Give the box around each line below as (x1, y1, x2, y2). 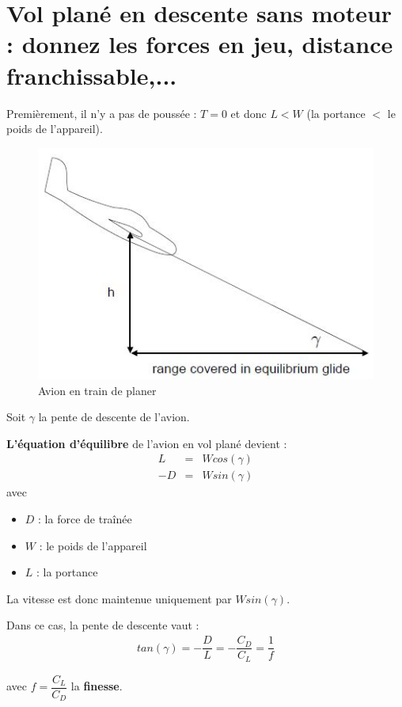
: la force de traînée (38, 511, 132, 527)
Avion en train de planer (38, 382, 157, 398)
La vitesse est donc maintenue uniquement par (6, 590, 232, 606)
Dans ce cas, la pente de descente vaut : (6, 617, 199, 633)
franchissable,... (6, 59, 177, 91)
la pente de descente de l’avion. (38, 409, 190, 425)
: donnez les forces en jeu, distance (6, 28, 393, 60)
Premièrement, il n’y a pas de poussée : (6, 105, 197, 121)
